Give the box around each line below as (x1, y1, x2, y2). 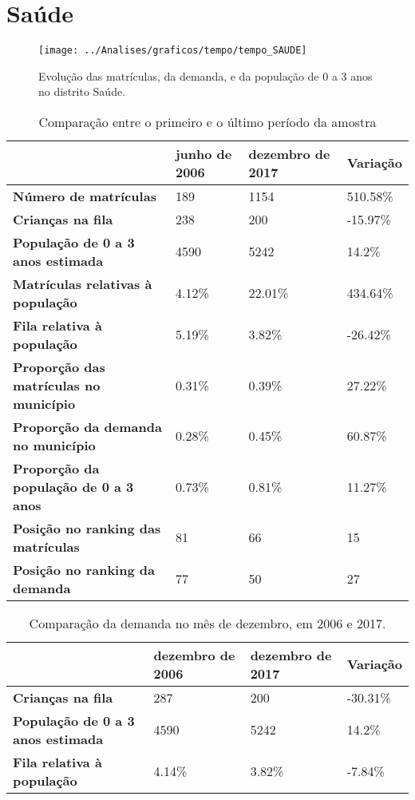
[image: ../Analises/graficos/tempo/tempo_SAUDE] (38, 45, 307, 57)
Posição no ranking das (13, 518, 161, 537)
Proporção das (13, 357, 105, 376)
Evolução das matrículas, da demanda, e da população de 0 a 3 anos (38, 67, 373, 84)
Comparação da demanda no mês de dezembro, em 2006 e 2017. (29, 613, 386, 632)
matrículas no (13, 375, 101, 394)
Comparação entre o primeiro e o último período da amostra (38, 112, 377, 131)
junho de (175, 144, 232, 163)
